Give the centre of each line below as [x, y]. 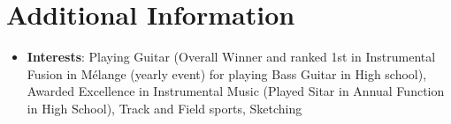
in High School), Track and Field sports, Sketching [164, 108]
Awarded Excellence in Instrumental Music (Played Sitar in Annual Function [236, 91]
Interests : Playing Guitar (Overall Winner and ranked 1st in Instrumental [231, 57]
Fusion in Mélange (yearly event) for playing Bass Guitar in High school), [227, 73]
